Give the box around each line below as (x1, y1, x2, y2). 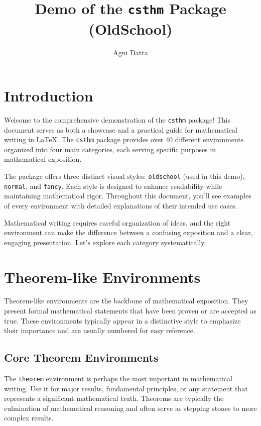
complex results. (4, 412, 54, 423)
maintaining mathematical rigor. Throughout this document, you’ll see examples (4, 190, 251, 201)
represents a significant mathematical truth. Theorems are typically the (4, 393, 224, 403)
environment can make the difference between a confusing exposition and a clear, (4, 227, 253, 238)
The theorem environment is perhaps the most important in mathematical (4, 373, 232, 384)
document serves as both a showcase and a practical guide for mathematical (4, 124, 237, 135)
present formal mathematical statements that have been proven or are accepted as (4, 305, 256, 316)
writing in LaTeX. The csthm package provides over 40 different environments (4, 134, 244, 145)
